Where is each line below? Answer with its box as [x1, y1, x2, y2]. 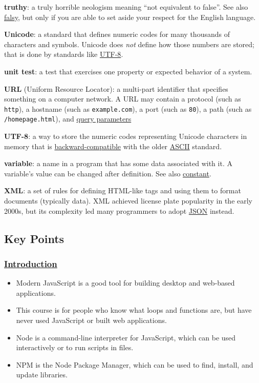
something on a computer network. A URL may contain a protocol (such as [4, 93, 241, 104]
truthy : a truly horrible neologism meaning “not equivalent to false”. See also [4, 2, 248, 12]
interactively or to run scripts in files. [16, 342, 134, 353]
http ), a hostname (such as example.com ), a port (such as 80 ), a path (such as [4, 103, 252, 114]
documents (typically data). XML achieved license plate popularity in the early [4, 195, 253, 206]
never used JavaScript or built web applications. [16, 315, 167, 325]
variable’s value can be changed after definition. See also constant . [4, 168, 211, 178]
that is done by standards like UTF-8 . [4, 49, 123, 59]
